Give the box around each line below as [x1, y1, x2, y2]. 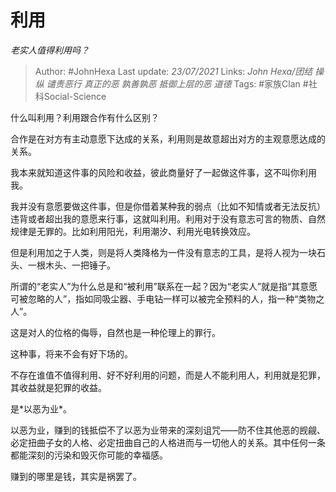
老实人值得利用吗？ [10, 44, 90, 56]
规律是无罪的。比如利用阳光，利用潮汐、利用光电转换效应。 [10, 225, 256, 237]
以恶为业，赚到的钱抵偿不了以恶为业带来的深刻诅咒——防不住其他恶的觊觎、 [10, 424, 326, 436]
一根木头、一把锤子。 [27, 259, 116, 271]
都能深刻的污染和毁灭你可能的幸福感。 [10, 449, 168, 461]
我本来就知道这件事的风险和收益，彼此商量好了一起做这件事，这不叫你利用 [10, 166, 317, 178]
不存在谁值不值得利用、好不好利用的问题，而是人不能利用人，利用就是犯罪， [10, 369, 326, 381]
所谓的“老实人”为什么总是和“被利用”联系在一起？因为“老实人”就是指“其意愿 [10, 280, 318, 292]
